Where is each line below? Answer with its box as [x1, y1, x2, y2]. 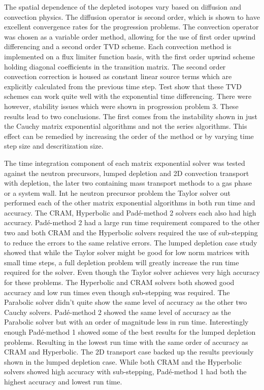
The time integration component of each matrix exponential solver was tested [4, 157, 245, 168]
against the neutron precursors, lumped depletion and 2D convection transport [4, 167, 249, 178]
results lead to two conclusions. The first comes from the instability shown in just [4, 111, 257, 121]
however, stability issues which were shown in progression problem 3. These [4, 100, 239, 111]
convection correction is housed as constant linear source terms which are [4, 71, 232, 82]
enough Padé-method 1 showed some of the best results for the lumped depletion [4, 327, 256, 337]
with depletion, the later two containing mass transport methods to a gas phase [4, 178, 252, 188]
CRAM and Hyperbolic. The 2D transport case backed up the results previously [4, 346, 254, 357]
